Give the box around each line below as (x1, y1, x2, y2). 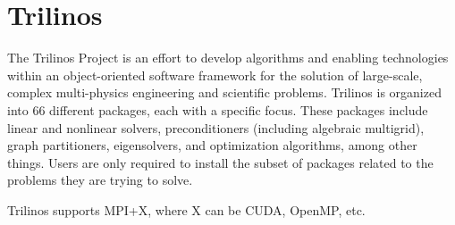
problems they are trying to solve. (7, 171, 193, 189)
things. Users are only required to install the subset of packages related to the (7, 153, 434, 171)
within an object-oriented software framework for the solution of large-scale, (7, 65, 423, 84)
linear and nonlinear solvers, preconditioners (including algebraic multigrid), (7, 118, 425, 137)
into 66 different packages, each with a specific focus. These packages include (7, 100, 428, 119)
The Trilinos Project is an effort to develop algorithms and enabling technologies (7, 48, 449, 67)
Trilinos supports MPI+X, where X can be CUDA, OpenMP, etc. (7, 200, 366, 219)
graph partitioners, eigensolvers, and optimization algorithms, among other (7, 136, 417, 154)
